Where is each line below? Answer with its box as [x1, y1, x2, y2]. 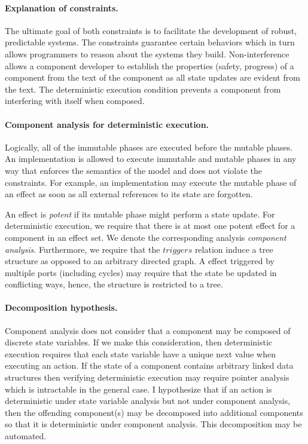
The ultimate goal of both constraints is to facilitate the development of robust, [5, 24, 297, 36]
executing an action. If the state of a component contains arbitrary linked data [5, 359, 294, 372]
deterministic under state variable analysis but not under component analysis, [5, 394, 291, 407]
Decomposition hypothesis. [5, 301, 118, 314]
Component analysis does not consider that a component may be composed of [5, 324, 291, 336]
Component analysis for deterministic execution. [5, 118, 209, 130]
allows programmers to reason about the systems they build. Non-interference [5, 47, 289, 60]
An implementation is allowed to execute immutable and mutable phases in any [5, 152, 297, 165]
